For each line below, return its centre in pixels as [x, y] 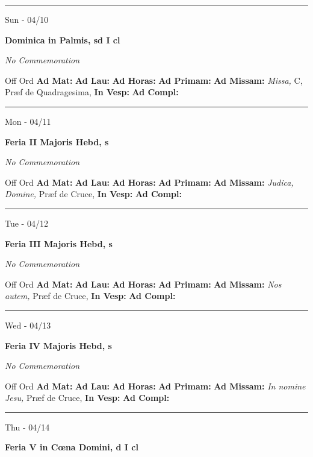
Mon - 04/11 [28, 121]
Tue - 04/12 [26, 223]
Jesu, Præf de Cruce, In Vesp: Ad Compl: [87, 398]
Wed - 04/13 [28, 325]
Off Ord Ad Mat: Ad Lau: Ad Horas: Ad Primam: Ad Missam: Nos [143, 284]
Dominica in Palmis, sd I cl [63, 39]
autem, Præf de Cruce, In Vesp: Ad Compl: [90, 296]
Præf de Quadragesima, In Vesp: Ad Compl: [92, 92]
